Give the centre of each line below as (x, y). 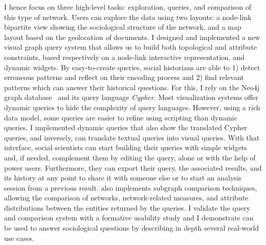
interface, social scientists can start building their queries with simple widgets (126, 147)
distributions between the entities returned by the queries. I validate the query (127, 207)
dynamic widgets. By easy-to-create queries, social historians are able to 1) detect (132, 67)
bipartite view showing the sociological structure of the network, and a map (123, 27)
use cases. (19, 238)
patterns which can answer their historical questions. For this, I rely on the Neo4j (132, 87)
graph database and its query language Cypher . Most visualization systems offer (131, 97)
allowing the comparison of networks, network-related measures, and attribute (126, 198)
